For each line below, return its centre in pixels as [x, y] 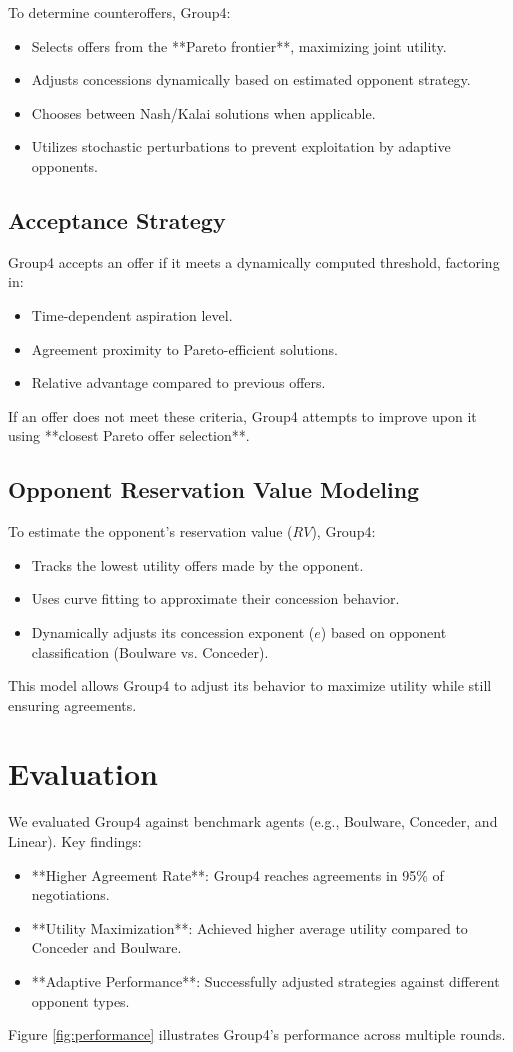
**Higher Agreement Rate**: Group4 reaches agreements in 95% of [237, 874]
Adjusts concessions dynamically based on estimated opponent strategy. [251, 79]
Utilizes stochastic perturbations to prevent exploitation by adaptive [241, 146]
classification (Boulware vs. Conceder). [150, 651]
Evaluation [83, 773]
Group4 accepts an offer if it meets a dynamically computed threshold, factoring [254, 261]
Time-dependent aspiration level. [132, 314]
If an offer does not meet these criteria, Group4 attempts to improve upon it [242, 415]
